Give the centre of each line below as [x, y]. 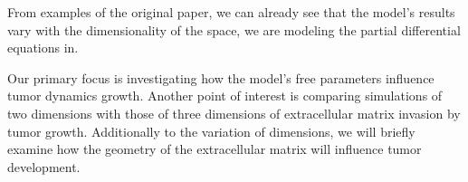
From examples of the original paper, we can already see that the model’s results [231, 12]
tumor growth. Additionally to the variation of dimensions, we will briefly [211, 131]
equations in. [43, 48]
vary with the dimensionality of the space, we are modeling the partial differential [234, 29]
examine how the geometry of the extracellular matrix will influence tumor [215, 149]
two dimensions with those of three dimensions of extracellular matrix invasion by [234, 113]
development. [44, 166]
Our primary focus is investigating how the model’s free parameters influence [221, 77]
